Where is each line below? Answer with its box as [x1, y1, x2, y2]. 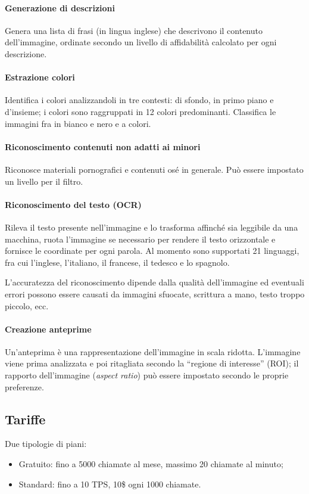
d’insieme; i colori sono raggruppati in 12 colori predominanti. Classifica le [5, 105, 276, 117]
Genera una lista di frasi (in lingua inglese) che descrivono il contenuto [5, 24, 263, 36]
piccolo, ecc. [5, 299, 49, 312]
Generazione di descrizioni [5, 1, 115, 14]
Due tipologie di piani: [5, 437, 87, 450]
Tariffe [5, 409, 46, 428]
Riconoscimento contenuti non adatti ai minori [5, 140, 201, 153]
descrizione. [5, 47, 47, 60]
